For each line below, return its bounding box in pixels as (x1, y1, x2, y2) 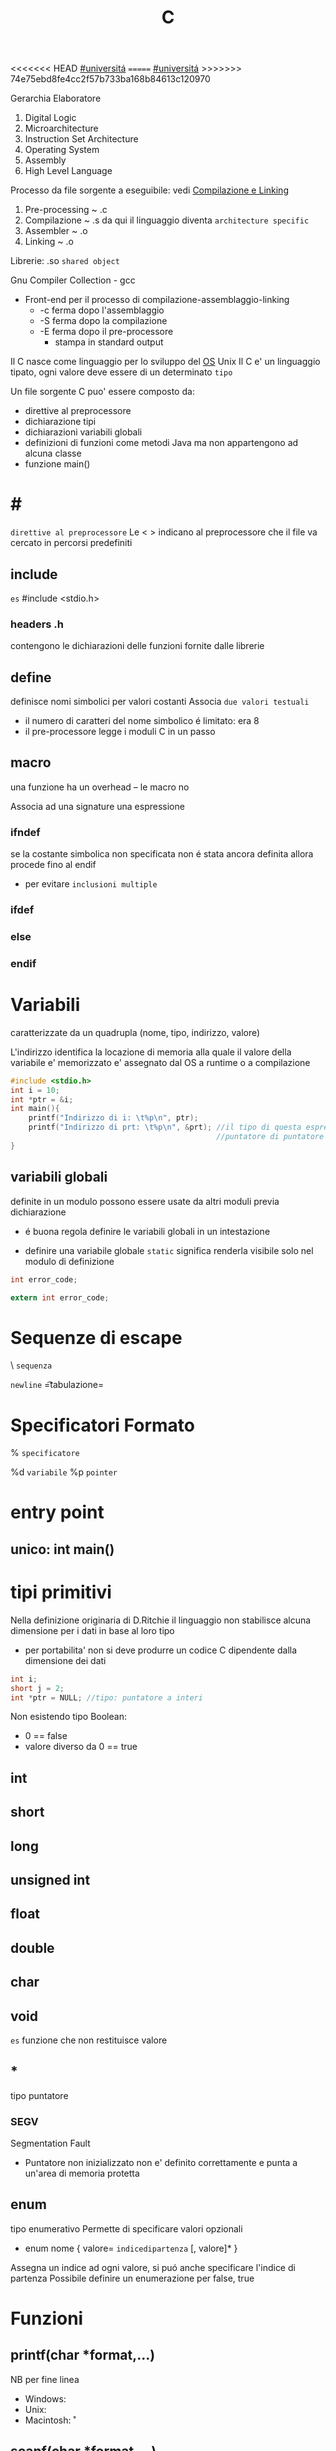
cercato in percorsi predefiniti (10, 537, 133, 549)
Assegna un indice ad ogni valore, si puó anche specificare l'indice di (10, 2261, 296, 2273)
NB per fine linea (10, 2373, 80, 2385)
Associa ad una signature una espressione (10, 800, 185, 812)
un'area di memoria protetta (24, 2167, 140, 2180)
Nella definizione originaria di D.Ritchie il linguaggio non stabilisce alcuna (10, 1614, 312, 1626)
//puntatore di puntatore (216, 1132, 325, 1142)
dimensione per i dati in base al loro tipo (10, 1624, 175, 1636)
